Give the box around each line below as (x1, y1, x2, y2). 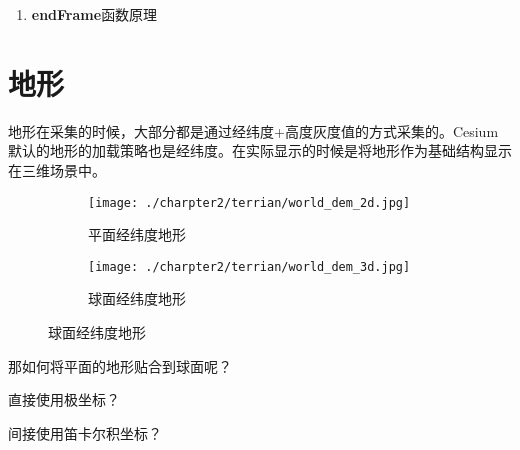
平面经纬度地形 (88, 224, 186, 245)
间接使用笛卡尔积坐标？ (8, 422, 162, 443)
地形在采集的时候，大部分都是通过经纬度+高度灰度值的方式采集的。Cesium (8, 120, 499, 141)
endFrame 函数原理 (31, 4, 158, 24)
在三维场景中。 (8, 159, 106, 180)
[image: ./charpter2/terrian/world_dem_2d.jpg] (88, 195, 411, 210)
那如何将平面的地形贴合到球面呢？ (8, 355, 232, 376)
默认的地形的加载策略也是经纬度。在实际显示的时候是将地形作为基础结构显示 (8, 140, 512, 161)
